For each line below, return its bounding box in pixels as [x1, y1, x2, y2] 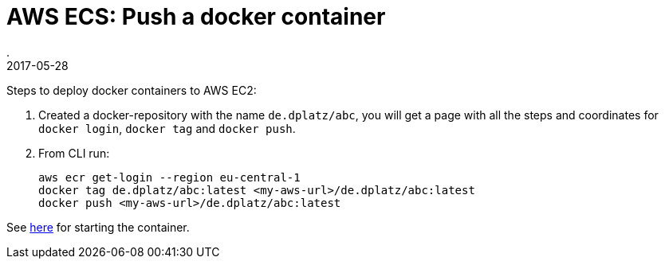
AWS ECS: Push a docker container [6, 3, 386, 30]
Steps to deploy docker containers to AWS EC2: [6, 83, 257, 97]
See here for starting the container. [6, 220, 190, 234]
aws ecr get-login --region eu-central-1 [38, 170, 301, 184]
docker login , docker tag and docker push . [38, 121, 296, 135]
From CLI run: [38, 146, 110, 160]
